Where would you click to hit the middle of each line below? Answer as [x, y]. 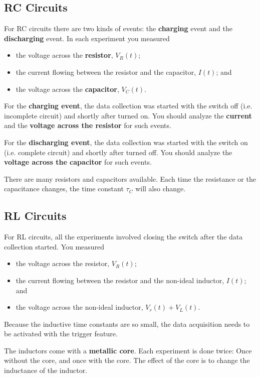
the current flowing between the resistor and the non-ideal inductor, [120, 280]
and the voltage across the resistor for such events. [88, 125]
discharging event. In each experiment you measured [87, 38]
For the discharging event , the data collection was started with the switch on [126, 142]
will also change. [161, 188]
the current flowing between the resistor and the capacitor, [106, 72]
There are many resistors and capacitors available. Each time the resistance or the [130, 178]
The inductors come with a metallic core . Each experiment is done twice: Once [128, 350]
